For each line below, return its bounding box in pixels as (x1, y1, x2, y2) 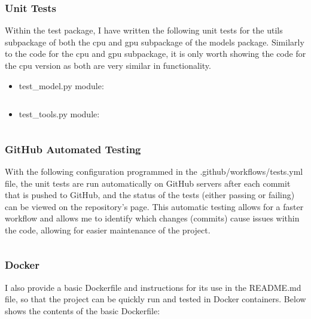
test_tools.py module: (19, 108, 100, 120)
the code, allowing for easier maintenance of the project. (5, 223, 211, 236)
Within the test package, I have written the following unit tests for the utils (5, 24, 283, 37)
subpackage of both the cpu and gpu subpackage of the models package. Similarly (5, 35, 304, 48)
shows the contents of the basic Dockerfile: (5, 304, 160, 317)
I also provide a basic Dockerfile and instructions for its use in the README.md (5, 281, 301, 293)
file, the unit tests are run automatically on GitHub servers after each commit (5, 177, 291, 189)
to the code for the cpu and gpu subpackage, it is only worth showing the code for (5, 47, 306, 60)
